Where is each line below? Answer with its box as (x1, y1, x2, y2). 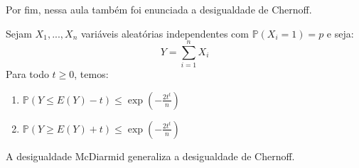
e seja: (326, 26, 354, 40)
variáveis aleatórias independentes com (81, 26, 249, 40)
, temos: (74, 67, 109, 82)
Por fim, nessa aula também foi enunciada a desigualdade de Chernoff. (6, 2, 312, 16)
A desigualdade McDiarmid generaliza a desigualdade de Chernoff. (6, 148, 295, 163)
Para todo (6, 67, 49, 82)
